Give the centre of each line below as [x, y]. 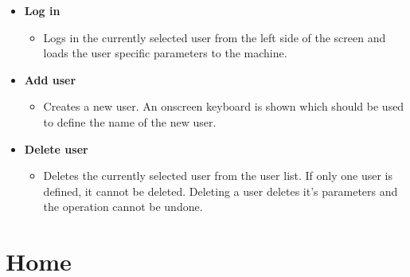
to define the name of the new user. [130, 121]
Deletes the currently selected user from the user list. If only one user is [218, 176]
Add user [50, 79]
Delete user [56, 148]
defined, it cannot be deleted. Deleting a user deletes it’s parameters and [221, 191]
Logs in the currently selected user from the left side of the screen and [215, 37]
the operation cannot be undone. [123, 207]
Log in [42, 10]
